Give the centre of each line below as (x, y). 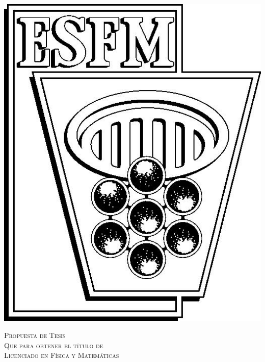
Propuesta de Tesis (35, 335)
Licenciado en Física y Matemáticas (62, 355)
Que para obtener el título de (54, 345)
